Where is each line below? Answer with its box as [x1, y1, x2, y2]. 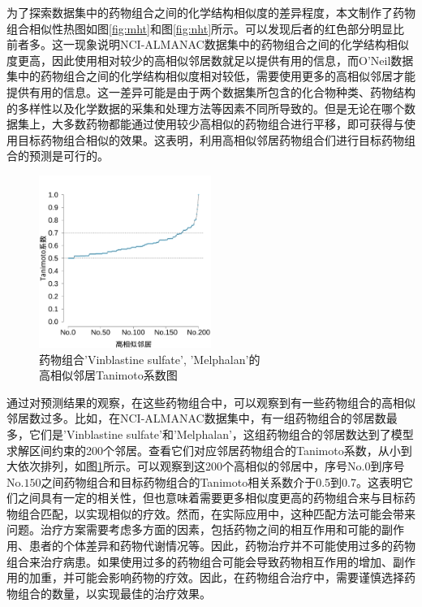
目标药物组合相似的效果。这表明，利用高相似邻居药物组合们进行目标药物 [17, 131, 404, 148]
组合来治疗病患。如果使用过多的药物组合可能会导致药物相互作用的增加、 [6, 553, 393, 570]
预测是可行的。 [28, 147, 109, 164]
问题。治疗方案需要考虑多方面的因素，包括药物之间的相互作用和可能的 [6, 521, 381, 538]
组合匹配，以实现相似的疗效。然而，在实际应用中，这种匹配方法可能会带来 [17, 505, 416, 522]
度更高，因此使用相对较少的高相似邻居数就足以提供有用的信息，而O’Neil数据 [6, 51, 414, 68]
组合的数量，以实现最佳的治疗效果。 [17, 584, 211, 601]
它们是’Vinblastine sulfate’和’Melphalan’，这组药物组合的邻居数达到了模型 [28, 425, 414, 442]
